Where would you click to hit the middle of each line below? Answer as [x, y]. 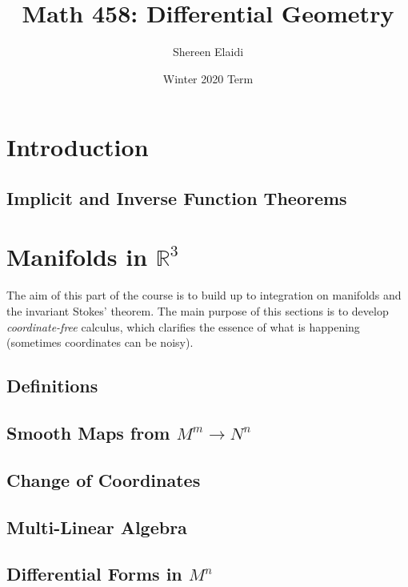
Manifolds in [77, 257]
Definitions [52, 386]
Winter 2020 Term [208, 78]
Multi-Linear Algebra [97, 527]
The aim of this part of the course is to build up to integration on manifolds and [204, 295]
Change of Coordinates [104, 479]
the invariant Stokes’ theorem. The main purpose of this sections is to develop [198, 311]
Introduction [78, 147]
